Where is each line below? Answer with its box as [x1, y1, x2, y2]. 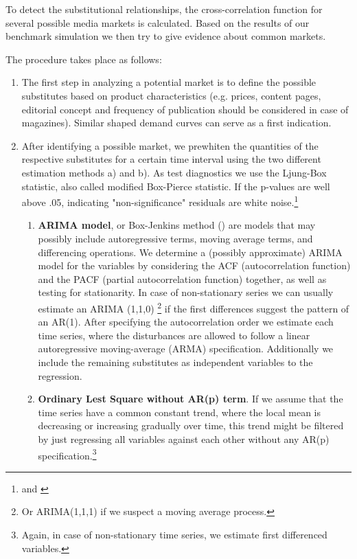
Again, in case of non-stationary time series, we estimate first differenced [21, 527, 327, 541]
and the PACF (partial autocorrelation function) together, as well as [38, 271, 327, 286]
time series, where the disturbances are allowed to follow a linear [38, 328, 310, 342]
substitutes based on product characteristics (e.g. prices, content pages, [21, 88, 321, 102]
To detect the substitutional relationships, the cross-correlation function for [5, 2, 323, 16]
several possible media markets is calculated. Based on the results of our [5, 15, 310, 30]
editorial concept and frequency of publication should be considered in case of [21, 102, 349, 116]
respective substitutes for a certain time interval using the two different [21, 152, 321, 166]
